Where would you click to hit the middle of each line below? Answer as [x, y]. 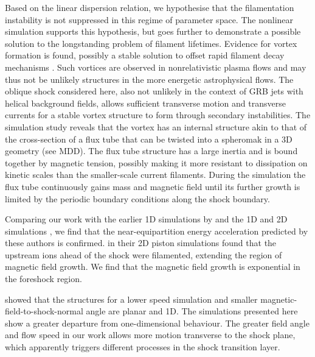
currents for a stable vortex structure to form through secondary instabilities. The [158, 115]
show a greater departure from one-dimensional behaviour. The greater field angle [157, 323]
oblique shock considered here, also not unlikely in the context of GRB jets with [154, 91]
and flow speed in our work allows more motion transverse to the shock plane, [150, 335]
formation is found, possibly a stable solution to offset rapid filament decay [145, 55]
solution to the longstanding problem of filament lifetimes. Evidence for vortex [151, 43]
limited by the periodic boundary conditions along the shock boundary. [137, 198]
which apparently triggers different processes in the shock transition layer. [143, 347]
